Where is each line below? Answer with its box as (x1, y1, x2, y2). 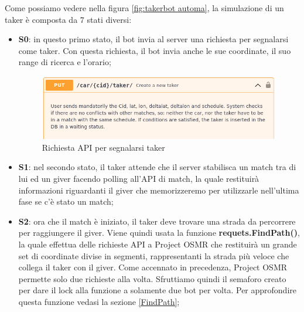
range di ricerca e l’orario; (18, 56, 111, 68)
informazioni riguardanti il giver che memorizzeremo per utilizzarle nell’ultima (18, 184, 299, 196)
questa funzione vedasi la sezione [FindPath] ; (18, 295, 180, 307)
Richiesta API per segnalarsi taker (42, 141, 165, 153)
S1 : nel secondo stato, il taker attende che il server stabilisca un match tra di (18, 161, 296, 173)
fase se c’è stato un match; (18, 195, 114, 208)
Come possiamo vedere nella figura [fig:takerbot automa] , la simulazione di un (5, 2, 284, 13)
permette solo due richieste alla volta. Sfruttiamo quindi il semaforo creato (18, 272, 286, 284)
